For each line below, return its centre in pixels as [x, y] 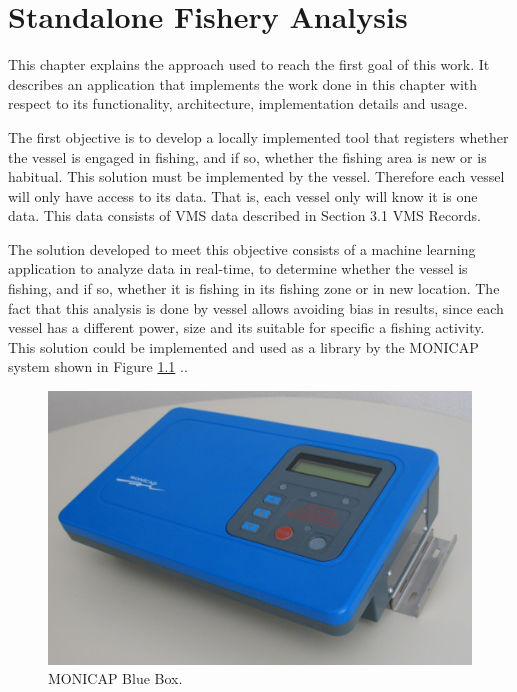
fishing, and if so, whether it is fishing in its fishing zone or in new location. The [254, 288]
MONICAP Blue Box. [115, 678]
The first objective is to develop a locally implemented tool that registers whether [258, 136]
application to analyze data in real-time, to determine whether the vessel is [238, 268]
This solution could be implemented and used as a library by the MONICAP [243, 346]
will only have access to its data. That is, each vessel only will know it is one [243, 195]
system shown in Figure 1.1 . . [98, 366]
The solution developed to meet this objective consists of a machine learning [242, 248]
